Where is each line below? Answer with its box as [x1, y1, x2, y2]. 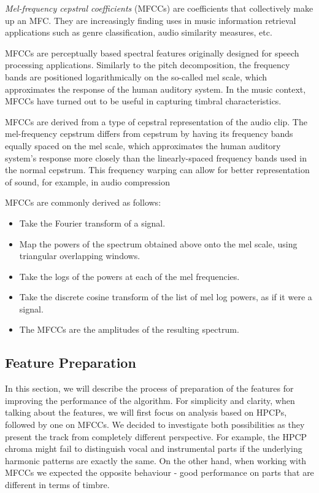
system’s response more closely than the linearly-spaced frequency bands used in [5, 151, 307, 164]
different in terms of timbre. [5, 478, 110, 491]
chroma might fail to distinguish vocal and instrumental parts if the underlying [5, 442, 302, 455]
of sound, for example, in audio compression [5, 175, 171, 188]
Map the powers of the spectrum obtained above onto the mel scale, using [19, 237, 298, 250]
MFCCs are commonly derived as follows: [5, 196, 161, 209]
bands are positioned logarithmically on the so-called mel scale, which [5, 70, 267, 83]
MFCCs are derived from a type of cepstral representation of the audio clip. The [5, 115, 307, 128]
